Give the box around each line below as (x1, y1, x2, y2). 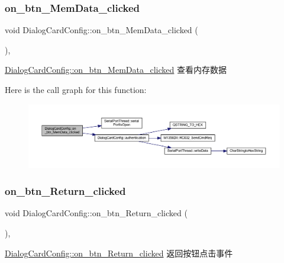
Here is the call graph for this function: (5, 84, 147, 95)
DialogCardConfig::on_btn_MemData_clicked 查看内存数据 (5, 63, 227, 76)
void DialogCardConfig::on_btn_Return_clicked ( (5, 207, 188, 219)
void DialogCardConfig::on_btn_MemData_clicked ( (5, 24, 198, 36)
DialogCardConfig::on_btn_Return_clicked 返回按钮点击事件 (5, 246, 233, 259)
